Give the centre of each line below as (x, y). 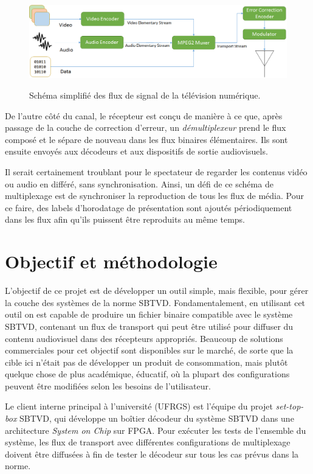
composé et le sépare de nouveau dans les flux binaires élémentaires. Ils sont (146, 139)
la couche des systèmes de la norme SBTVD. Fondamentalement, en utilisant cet (155, 302)
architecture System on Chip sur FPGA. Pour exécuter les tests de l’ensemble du (156, 430)
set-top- (290, 406)
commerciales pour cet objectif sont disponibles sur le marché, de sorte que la (149, 350)
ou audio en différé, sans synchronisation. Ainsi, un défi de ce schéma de (139, 183)
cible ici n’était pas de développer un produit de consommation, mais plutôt (146, 362)
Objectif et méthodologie (111, 261)
